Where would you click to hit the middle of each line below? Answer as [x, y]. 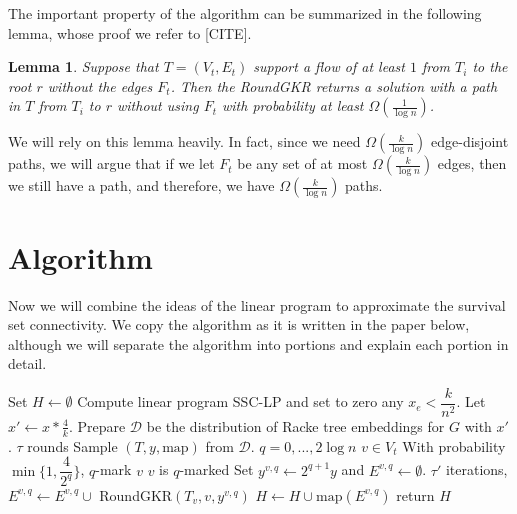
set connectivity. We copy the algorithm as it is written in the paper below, [239, 324]
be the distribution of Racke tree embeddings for [295, 425]
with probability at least [292, 105]
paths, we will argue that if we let [111, 163]
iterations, [476, 469]
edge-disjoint [470, 141]
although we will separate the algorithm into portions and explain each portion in [258, 343]
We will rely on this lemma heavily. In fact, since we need [184, 141]
